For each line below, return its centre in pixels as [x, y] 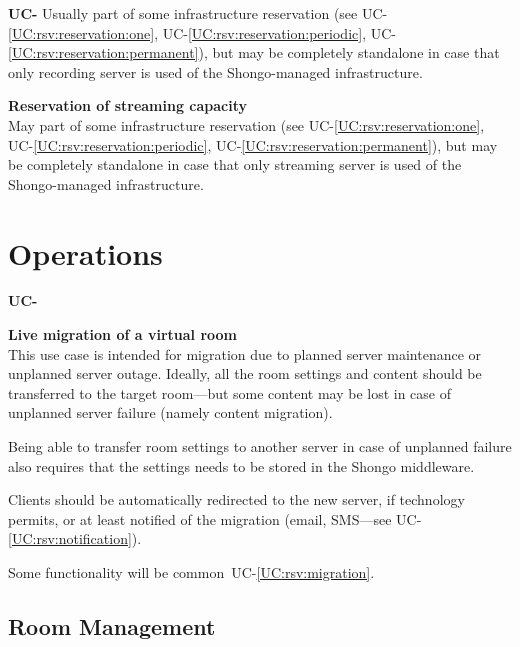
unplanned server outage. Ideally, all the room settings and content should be [245, 373]
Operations [85, 252]
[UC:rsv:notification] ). [75, 538]
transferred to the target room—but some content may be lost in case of [230, 392]
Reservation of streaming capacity [128, 105]
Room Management [112, 625]
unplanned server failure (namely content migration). [170, 412]
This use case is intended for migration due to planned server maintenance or [245, 353]
